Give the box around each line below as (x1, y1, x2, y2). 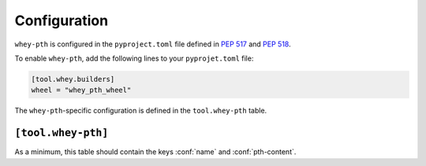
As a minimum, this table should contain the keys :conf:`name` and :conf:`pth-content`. (14, 147, 297, 157)
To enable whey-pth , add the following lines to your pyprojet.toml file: (14, 53, 254, 63)
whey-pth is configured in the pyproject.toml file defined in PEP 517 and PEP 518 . (14, 39, 291, 49)
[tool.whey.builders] (31, 75, 115, 83)
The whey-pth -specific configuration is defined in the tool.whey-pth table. (14, 106, 267, 116)
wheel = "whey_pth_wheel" (31, 86, 132, 94)
